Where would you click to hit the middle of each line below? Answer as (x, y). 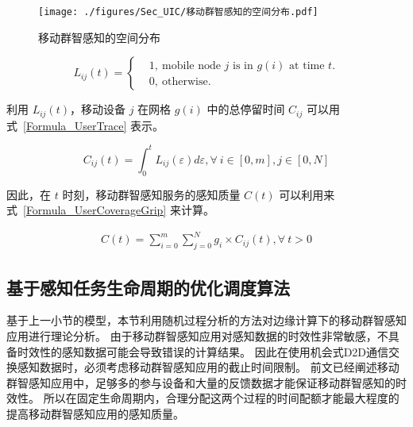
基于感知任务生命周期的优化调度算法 (148, 287)
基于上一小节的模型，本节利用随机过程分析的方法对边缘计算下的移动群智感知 (206, 320)
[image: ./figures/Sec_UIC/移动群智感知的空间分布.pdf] (178, 12)
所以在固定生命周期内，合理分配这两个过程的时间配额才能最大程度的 (221, 398)
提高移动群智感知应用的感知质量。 (95, 413)
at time (307, 65)
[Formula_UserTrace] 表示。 (93, 125)
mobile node (191, 65)
